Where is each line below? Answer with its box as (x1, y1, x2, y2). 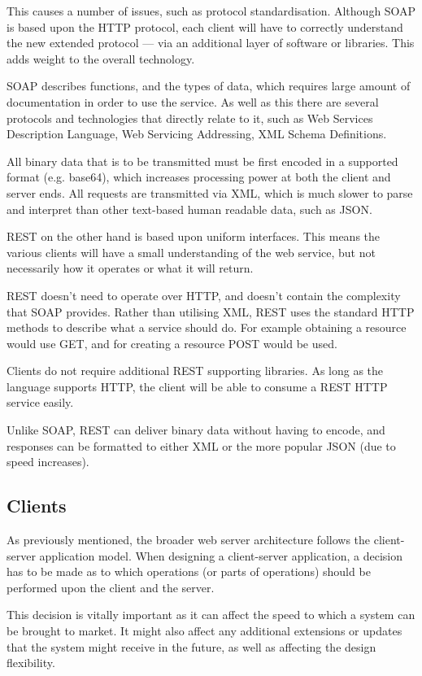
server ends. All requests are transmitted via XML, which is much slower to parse (7, 184, 413, 201)
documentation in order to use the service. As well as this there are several (7, 93, 379, 110)
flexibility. (7, 654, 55, 671)
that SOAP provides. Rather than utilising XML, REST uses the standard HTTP (7, 303, 415, 320)
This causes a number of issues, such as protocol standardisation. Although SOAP (7, 2, 416, 19)
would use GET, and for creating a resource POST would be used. (7, 334, 337, 351)
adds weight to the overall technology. (7, 50, 195, 67)
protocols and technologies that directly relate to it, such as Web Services (7, 109, 373, 126)
